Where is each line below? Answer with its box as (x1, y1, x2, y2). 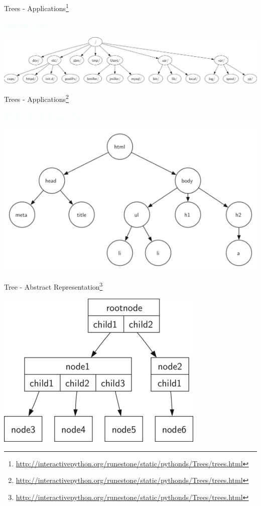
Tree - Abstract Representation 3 (4, 280, 103, 292)
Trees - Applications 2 (4, 92, 69, 104)
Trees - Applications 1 (4, 2, 69, 13)
